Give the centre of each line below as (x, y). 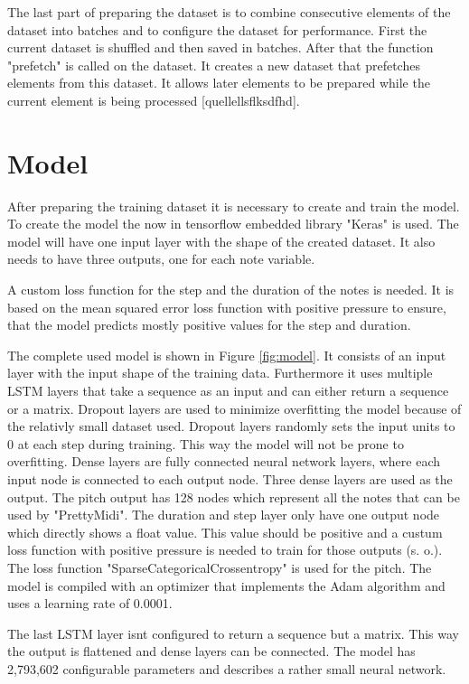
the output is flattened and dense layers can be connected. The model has (211, 651)
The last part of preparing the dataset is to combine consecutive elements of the (229, 12)
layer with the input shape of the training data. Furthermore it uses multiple (220, 373)
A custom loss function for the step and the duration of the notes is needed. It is (231, 290)
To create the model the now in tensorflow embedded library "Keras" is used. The (233, 224)
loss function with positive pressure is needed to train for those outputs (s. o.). (225, 550)
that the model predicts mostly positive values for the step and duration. (209, 325)
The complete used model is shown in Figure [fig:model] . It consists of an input (227, 355)
